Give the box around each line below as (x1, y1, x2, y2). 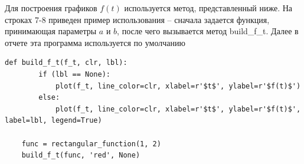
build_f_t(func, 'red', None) (21, 151, 140, 160)
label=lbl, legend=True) (5, 116, 102, 125)
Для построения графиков (5, 2, 97, 14)
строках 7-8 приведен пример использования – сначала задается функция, (5, 13, 270, 25)
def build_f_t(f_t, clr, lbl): (5, 58, 128, 67)
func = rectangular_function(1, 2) (21, 139, 161, 148)
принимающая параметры (5, 25, 97, 37)
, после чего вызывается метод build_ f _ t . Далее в (117, 25, 299, 37)
